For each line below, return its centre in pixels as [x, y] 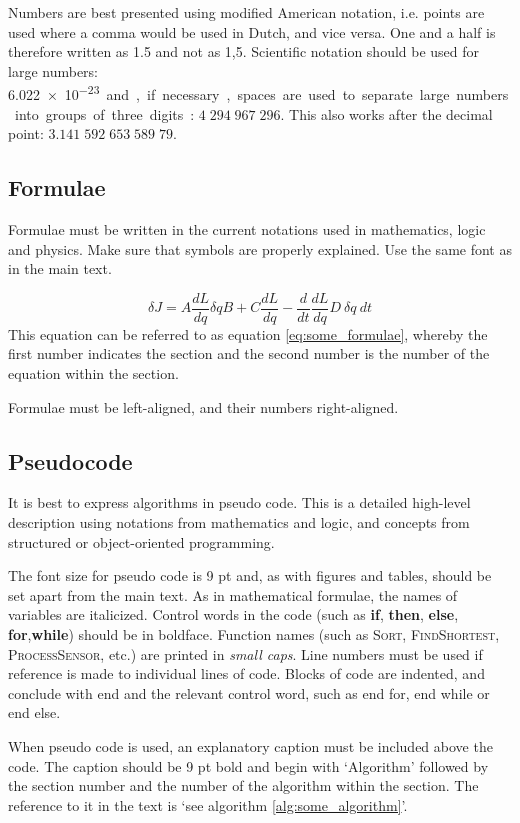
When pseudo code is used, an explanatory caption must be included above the [250, 745]
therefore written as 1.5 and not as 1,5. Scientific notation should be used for [244, 51]
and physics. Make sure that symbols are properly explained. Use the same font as [260, 248]
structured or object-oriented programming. [141, 541]
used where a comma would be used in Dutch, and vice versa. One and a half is [252, 31]
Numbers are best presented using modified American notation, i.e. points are [246, 12]
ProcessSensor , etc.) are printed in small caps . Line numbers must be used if [245, 653]
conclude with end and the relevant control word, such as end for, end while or [249, 692]
